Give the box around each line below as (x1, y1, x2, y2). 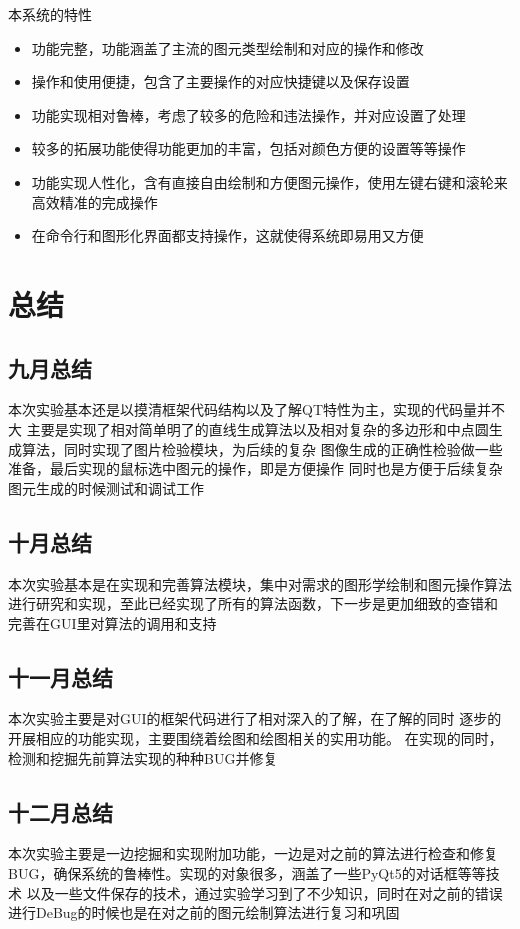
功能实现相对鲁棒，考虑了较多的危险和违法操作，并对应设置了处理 (31, 104, 466, 125)
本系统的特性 (8, 4, 92, 24)
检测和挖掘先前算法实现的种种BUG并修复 (8, 747, 278, 768)
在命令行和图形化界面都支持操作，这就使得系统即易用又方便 (31, 225, 424, 246)
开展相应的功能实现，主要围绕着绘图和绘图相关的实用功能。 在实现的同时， (8, 728, 503, 749)
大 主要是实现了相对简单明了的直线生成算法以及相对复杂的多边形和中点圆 (8, 418, 489, 439)
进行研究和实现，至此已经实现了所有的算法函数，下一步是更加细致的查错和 (8, 593, 498, 614)
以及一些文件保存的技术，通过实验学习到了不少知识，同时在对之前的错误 (26, 882, 503, 903)
